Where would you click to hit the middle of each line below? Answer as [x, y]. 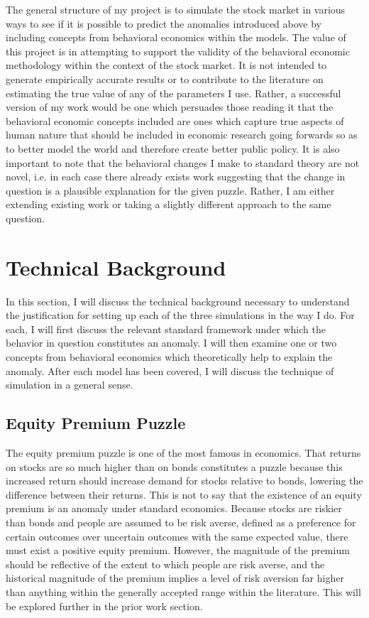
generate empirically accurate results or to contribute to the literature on [165, 78]
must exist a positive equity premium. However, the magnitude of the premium [178, 550]
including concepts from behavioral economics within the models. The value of [176, 37]
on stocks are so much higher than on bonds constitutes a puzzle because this [174, 466]
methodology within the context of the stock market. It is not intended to [166, 65]
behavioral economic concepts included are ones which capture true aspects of [175, 120]
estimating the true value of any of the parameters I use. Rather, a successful [174, 93]
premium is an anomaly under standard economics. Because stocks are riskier [174, 508]
